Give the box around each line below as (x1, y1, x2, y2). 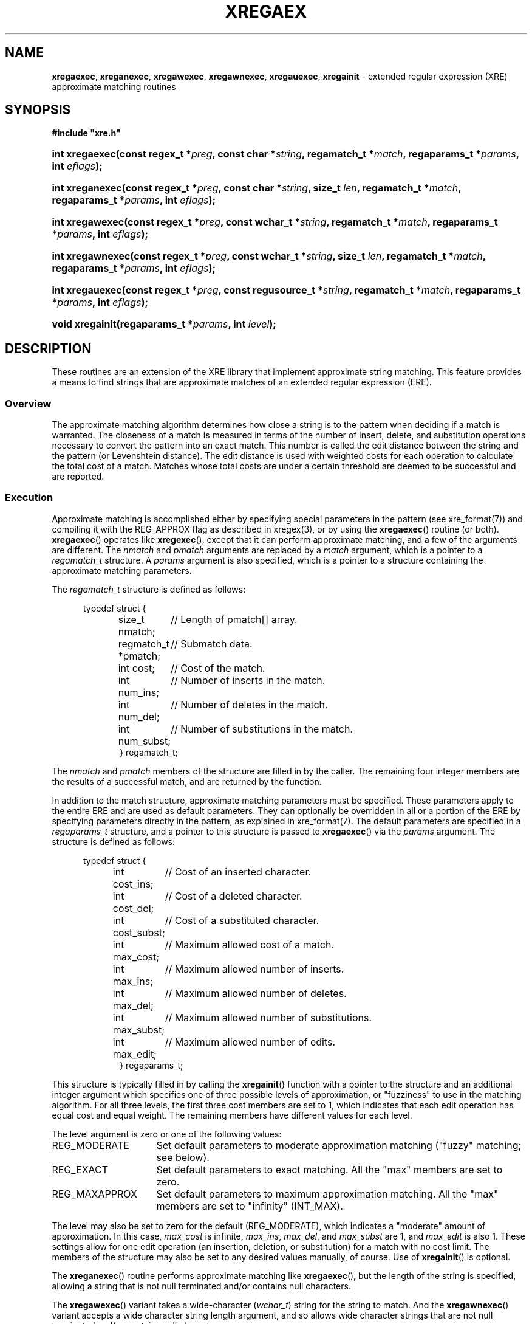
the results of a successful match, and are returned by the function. (52, 776, 322, 787)
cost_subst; (112, 926, 165, 939)
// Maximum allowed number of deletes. (165, 987, 347, 999)
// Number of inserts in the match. (171, 674, 326, 686)
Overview (5, 397, 52, 410)
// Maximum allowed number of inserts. (165, 962, 344, 975)
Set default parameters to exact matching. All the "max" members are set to (156, 1163, 503, 1176)
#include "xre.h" (52, 128, 121, 139)
